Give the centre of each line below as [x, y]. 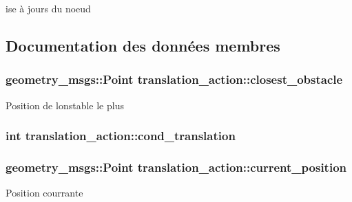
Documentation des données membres [143, 45]
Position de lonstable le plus [65, 105]
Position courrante [44, 193]
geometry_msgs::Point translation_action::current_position [176, 167]
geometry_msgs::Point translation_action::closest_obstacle [174, 79]
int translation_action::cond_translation [121, 136]
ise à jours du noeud [48, 8]
